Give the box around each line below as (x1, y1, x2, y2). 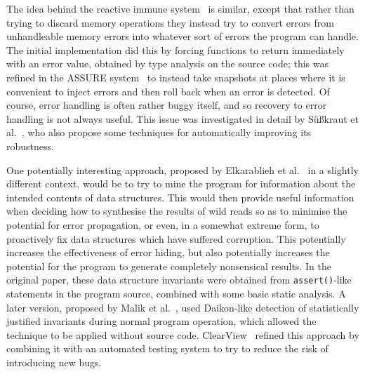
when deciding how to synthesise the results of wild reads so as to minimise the (6, 203, 347, 218)
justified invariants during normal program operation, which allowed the (6, 314, 317, 328)
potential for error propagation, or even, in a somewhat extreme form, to (6, 217, 319, 232)
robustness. (6, 138, 54, 153)
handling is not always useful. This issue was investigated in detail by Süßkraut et (6, 111, 359, 126)
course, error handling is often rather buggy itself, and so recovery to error (6, 98, 327, 112)
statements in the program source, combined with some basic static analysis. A (6, 286, 346, 300)
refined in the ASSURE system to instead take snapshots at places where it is (6, 69, 345, 84)
